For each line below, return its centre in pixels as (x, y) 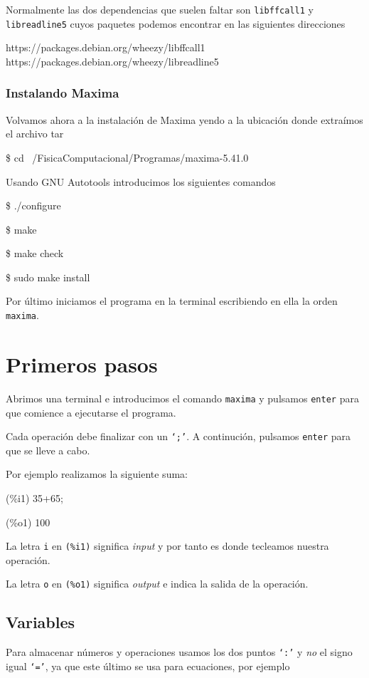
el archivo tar (35, 134)
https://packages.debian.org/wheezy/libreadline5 (112, 61)
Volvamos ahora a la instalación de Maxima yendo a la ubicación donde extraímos (184, 119)
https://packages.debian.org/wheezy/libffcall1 (106, 47)
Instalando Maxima (63, 93)
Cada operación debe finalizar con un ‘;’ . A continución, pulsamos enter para (178, 436)
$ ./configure (33, 205)
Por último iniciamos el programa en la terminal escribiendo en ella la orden (172, 301)
